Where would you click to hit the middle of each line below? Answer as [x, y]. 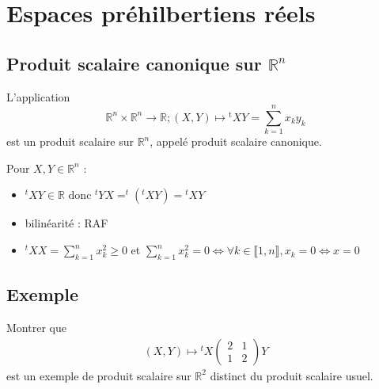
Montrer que [36, 328]
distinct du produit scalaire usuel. [292, 375]
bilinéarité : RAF [66, 223]
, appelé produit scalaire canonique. [236, 141]
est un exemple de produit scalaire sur [99, 375]
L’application [38, 96]
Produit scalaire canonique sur [134, 63]
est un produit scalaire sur [70, 141]
